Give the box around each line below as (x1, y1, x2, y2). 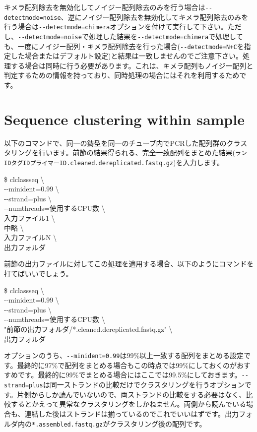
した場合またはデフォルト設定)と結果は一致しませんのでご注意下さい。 (10, 51, 243, 61)
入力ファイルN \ (4, 232, 57, 243)
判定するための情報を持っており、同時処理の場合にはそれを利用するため (4, 70, 240, 80)
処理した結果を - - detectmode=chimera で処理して (88, 31, 243, 41)
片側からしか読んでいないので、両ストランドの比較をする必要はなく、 (17, 389, 246, 399)
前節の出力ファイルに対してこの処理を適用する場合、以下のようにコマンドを (4, 258, 254, 269)
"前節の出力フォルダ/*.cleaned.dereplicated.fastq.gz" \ (4, 324, 173, 334)
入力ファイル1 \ (4, 213, 55, 223)
